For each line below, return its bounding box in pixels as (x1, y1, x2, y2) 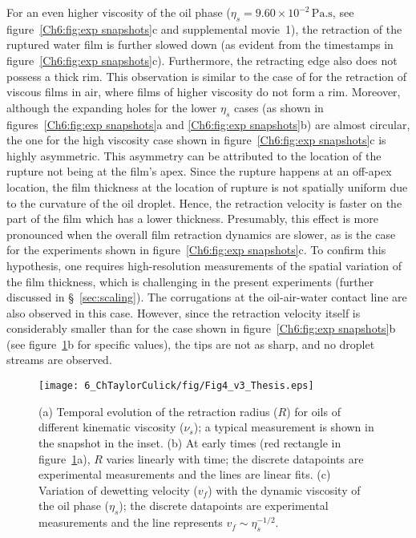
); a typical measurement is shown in (193, 419, 374, 435)
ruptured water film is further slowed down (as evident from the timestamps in (6, 36, 394, 53)
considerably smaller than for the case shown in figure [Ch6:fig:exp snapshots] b (6, 320, 396, 337)
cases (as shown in (233, 99, 324, 115)
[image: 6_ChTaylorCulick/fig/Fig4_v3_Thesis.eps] (38, 380, 314, 392)
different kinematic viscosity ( (38, 419, 184, 435)
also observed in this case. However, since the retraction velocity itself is (6, 304, 361, 321)
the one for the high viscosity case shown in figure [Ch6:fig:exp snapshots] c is (6, 131, 386, 148)
